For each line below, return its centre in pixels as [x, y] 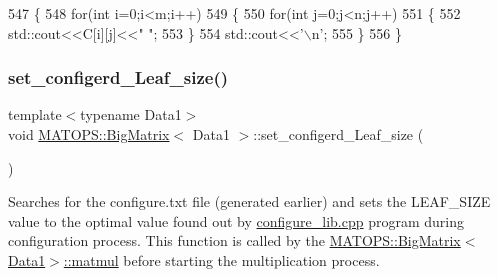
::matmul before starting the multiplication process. [221, 259]
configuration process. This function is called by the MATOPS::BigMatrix [234, 240]
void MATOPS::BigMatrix [89, 134]
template [35, 114]
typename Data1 [131, 114]
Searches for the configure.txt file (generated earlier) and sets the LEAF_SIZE [249, 201]
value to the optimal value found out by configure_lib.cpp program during [236, 220]
